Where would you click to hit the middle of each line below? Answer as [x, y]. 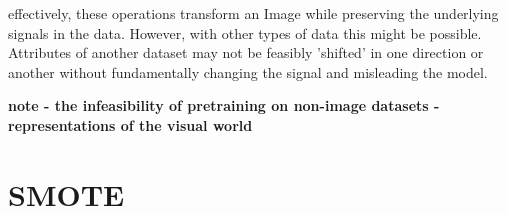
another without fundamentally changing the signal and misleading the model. [248, 71]
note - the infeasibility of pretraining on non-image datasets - [224, 105]
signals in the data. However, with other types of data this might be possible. [245, 32]
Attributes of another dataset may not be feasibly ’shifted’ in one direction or [246, 52]
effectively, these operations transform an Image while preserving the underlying [253, 13]
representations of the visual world [130, 124]
